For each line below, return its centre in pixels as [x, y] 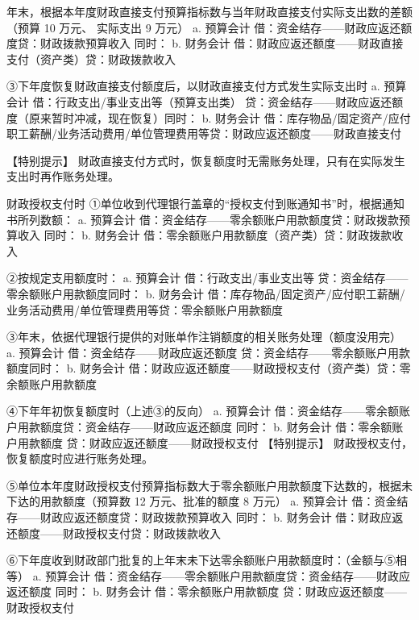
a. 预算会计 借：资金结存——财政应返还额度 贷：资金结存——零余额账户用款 [208, 352]
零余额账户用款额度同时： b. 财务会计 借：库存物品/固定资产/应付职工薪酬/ [206, 293]
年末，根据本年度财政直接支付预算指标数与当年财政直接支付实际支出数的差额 [209, 11]
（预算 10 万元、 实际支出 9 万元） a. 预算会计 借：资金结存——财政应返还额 [209, 27]
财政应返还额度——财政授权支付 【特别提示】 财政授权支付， [251, 442]
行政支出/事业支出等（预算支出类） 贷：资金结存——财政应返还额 [229, 101]
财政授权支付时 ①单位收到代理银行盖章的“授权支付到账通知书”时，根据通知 [205, 203]
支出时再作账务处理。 [63, 176]
